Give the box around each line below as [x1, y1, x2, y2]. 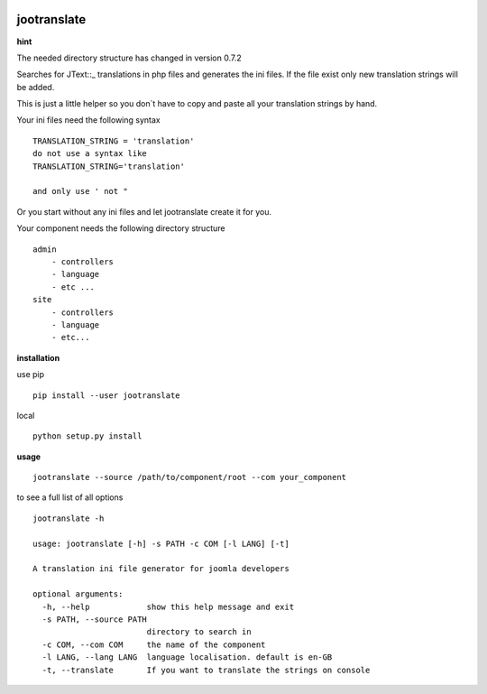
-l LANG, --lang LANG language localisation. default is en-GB [41, 652, 333, 662]
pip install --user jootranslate [32, 390, 180, 401]
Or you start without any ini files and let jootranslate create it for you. [16, 206, 272, 217]
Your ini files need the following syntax [16, 115, 161, 125]
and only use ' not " [32, 186, 128, 197]
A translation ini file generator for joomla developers [32, 564, 290, 574]
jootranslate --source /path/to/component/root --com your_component [32, 472, 347, 483]
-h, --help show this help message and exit [41, 601, 295, 612]
